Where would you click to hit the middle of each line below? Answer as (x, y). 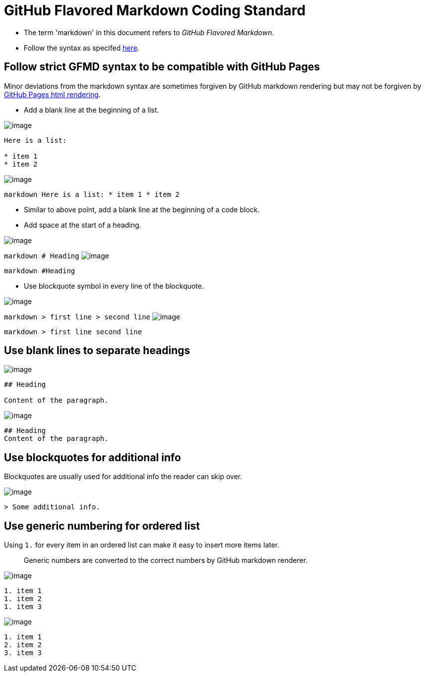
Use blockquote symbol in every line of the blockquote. (114, 286)
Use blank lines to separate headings (97, 351)
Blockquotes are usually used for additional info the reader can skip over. (123, 477)
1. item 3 (23, 607)
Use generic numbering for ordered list (102, 526)
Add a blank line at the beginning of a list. (91, 110)
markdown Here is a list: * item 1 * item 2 (92, 194)
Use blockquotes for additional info (92, 457)
